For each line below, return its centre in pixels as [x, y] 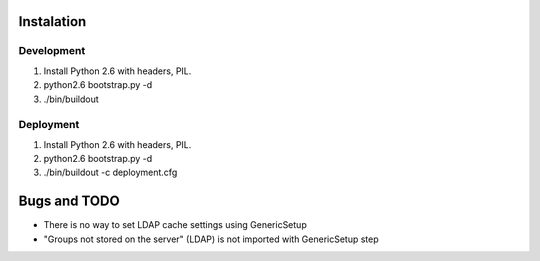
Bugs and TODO [69, 201]
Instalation [52, 21]
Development [52, 51]
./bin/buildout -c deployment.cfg [110, 172]
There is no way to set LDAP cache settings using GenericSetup [175, 225]
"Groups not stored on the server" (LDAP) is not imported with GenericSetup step [211, 239]
